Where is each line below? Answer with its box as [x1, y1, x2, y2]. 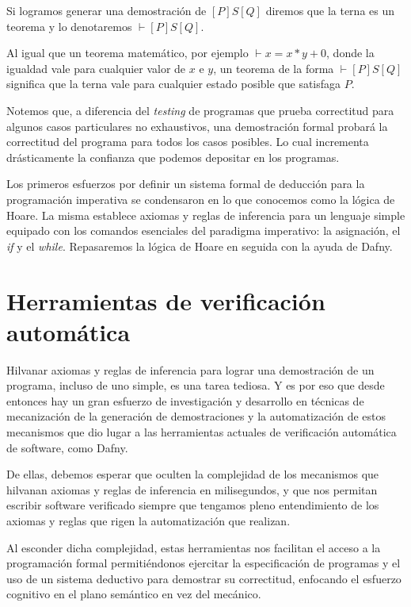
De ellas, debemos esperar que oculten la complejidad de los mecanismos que [6, 466, 379, 482]
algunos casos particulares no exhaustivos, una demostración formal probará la [6, 117, 388, 134]
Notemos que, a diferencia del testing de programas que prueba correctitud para [6, 102, 394, 118]
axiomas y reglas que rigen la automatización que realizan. [6, 512, 291, 528]
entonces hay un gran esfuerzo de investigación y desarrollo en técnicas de [6, 392, 364, 409]
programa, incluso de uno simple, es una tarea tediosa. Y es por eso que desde [6, 377, 385, 394]
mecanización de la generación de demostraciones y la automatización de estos [6, 408, 386, 425]
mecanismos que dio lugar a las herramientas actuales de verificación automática [6, 424, 397, 440]
